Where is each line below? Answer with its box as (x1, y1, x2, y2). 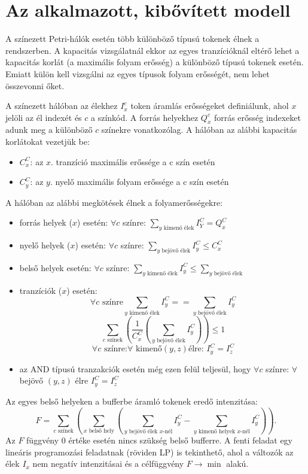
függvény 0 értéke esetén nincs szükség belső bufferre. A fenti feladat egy (26, 434, 293, 446)
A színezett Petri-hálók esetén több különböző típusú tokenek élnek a (5, 32, 260, 45)
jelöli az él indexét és (5, 111, 82, 123)
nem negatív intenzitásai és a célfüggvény (32, 457, 184, 470)
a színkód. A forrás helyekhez (91, 111, 199, 123)
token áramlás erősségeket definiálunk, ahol (130, 99, 289, 112)
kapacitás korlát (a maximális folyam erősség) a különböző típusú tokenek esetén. (5, 56, 304, 68)
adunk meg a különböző (5, 123, 93, 136)
